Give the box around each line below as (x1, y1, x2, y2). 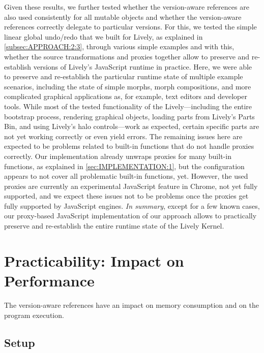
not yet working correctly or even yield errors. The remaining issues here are (4, 131, 243, 141)
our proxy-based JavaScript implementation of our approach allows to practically (4, 210, 257, 221)
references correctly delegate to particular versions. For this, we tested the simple (4, 21, 257, 32)
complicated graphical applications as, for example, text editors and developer (4, 91, 247, 102)
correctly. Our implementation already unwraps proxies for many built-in (4, 150, 231, 161)
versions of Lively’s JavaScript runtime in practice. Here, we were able (33, 61, 252, 72)
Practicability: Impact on (4, 250, 184, 271)
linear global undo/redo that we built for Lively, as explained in (4, 31, 203, 42)
